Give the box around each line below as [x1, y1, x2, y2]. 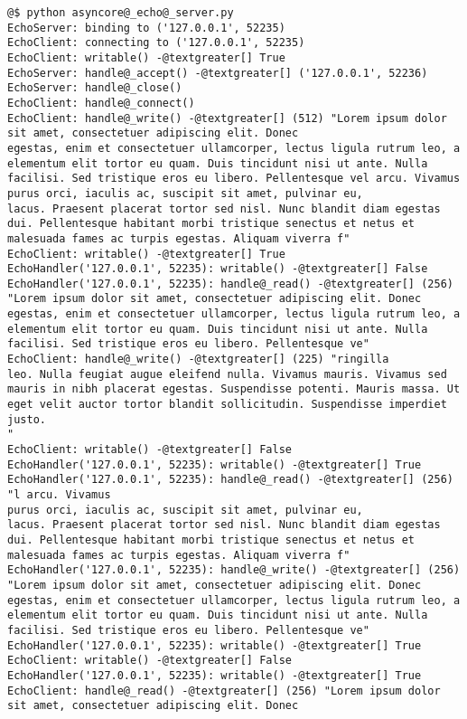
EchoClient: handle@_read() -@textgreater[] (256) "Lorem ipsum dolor [7, 684, 441, 697]
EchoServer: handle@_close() [7, 81, 182, 95]
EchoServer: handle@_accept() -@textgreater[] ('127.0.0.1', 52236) [7, 66, 428, 80]
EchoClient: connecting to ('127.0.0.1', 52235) [7, 36, 305, 50]
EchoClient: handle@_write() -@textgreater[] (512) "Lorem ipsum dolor [7, 111, 447, 125]
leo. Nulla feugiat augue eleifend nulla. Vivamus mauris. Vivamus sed [7, 367, 447, 381]
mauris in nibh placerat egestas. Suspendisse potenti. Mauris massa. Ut [7, 383, 461, 396]
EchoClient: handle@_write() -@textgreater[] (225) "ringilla [7, 353, 389, 366]
